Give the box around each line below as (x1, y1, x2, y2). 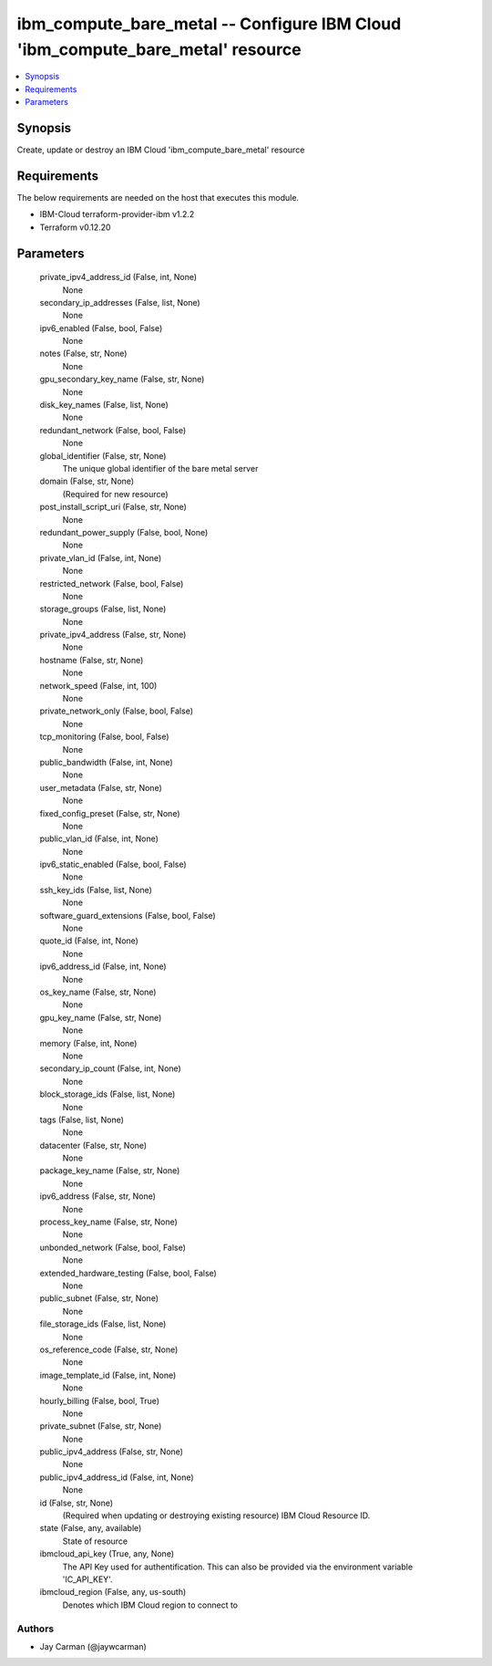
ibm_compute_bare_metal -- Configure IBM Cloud (16, 14, 402, 34)
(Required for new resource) (62, 488, 169, 499)
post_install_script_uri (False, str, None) (39, 502, 187, 513)
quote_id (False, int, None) (39, 935, 138, 946)
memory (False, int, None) (39, 1037, 138, 1048)
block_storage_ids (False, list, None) (39, 1088, 176, 1099)
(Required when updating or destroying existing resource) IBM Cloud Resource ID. (62, 1510, 371, 1521)
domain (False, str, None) (39, 475, 135, 487)
